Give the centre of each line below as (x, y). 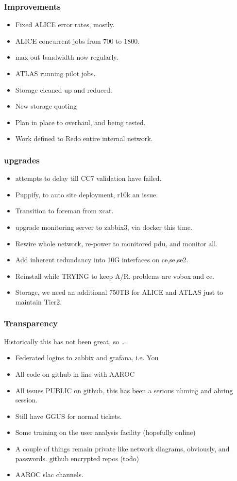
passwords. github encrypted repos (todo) (77, 458)
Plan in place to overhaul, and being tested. (80, 122)
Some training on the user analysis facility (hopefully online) (105, 432)
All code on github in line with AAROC (75, 374)
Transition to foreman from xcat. (64, 211)
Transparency (31, 323)
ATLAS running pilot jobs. (55, 73)
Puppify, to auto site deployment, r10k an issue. (87, 194)
